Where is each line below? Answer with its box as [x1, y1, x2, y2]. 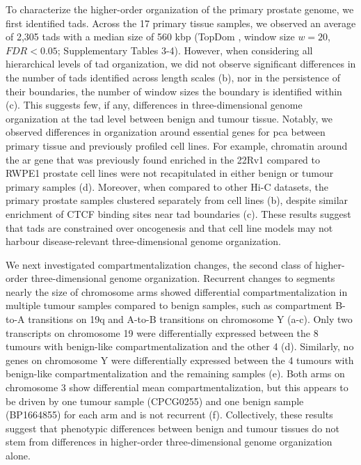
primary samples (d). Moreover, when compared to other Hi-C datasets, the [6, 179, 329, 194]
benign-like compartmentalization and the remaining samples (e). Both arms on [6, 366, 345, 381]
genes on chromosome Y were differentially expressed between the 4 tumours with [6, 352, 354, 367]
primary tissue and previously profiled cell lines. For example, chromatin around [6, 138, 348, 152]
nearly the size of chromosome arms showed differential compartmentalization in [6, 284, 348, 299]
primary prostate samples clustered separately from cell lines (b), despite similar [6, 193, 348, 207]
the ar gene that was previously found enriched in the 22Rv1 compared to [6, 152, 321, 166]
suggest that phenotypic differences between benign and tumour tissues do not [6, 420, 340, 435]
